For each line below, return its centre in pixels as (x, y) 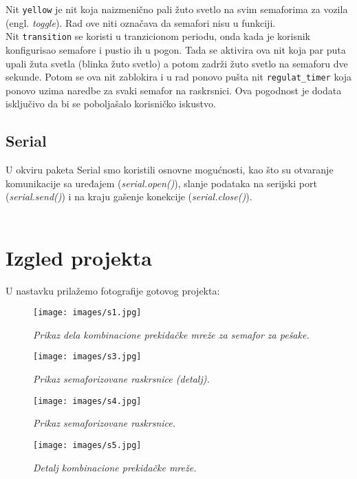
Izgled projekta (79, 257)
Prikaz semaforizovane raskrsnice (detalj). (121, 379)
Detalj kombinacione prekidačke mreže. (115, 467)
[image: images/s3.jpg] (87, 357)
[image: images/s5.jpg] (87, 445)
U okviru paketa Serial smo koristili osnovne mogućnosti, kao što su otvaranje (170, 170)
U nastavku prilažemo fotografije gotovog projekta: (113, 290)
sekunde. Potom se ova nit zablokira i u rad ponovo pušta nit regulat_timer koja (179, 77)
